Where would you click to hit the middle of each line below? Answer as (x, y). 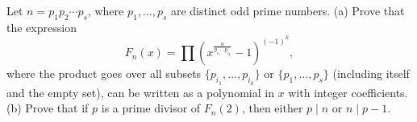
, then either (272, 108)
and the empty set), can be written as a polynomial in (140, 92)
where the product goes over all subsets (104, 73)
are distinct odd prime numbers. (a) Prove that (288, 10)
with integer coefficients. (348, 92)
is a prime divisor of (151, 108)
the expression (42, 27)
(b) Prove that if (48, 108)
